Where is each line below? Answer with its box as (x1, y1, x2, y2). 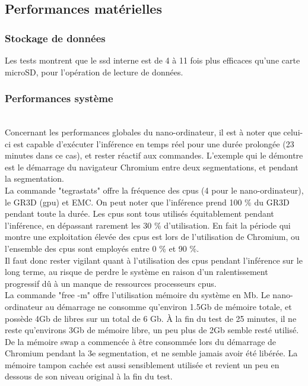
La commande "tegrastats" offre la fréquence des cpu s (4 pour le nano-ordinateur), (5, 183, 304, 196)
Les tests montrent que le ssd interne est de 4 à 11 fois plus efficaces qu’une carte (5, 54, 300, 66)
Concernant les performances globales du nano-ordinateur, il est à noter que (5, 126, 281, 138)
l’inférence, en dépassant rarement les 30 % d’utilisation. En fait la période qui (5, 219, 291, 231)
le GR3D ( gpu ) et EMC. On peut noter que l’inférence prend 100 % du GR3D (5, 195, 290, 208)
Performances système (5, 91, 113, 106)
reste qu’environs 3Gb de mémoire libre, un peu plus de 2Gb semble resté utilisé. (5, 324, 299, 336)
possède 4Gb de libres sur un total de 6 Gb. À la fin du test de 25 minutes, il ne (5, 312, 297, 324)
